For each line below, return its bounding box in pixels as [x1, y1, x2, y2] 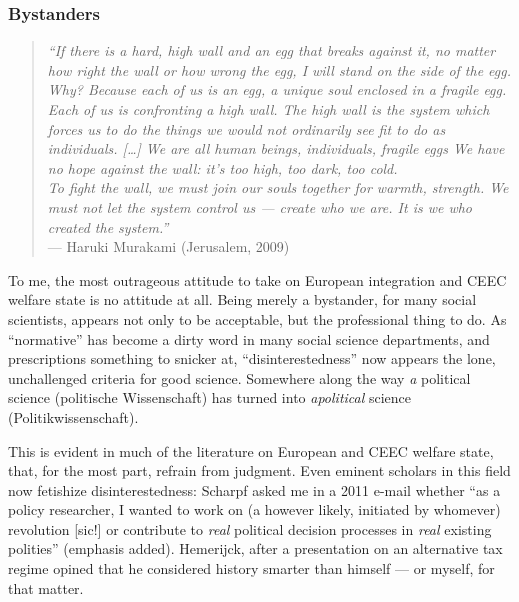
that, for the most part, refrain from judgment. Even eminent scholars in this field [8, 460, 511, 481]
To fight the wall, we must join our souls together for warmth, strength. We [47, 177, 509, 198]
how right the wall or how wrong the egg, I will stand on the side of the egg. [47, 59, 512, 80]
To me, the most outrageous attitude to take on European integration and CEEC [8, 269, 507, 290]
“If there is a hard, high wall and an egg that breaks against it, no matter [47, 40, 496, 61]
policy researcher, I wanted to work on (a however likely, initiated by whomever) [8, 499, 501, 520]
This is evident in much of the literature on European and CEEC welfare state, [8, 440, 494, 461]
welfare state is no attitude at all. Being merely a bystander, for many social [8, 289, 477, 310]
